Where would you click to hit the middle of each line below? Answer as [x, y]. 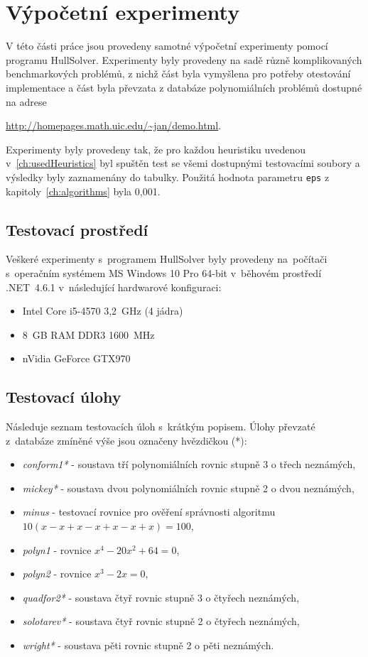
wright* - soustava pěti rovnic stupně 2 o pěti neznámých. [148, 645]
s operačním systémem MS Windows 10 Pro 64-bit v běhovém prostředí [164, 272]
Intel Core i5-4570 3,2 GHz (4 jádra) [103, 311]
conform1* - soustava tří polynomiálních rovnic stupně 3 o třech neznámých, [189, 464]
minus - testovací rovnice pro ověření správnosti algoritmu [149, 512]
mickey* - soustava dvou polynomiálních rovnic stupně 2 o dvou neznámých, [188, 488]
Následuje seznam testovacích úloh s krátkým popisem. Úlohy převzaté [161, 427]
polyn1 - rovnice [57, 549]
